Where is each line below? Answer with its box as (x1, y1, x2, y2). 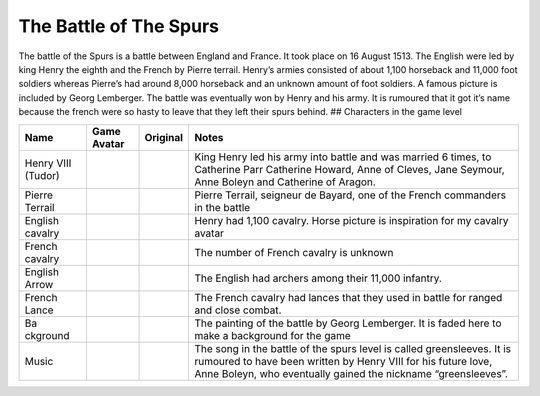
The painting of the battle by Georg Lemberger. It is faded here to (194, 316, 502, 330)
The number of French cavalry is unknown (194, 245, 394, 259)
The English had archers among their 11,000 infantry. (194, 271, 442, 285)
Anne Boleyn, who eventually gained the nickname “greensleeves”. (194, 366, 509, 380)
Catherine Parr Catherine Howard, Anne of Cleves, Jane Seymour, (194, 162, 505, 176)
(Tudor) (24, 168, 60, 182)
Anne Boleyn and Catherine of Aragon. (194, 175, 377, 189)
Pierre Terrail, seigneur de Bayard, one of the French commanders (194, 188, 507, 202)
